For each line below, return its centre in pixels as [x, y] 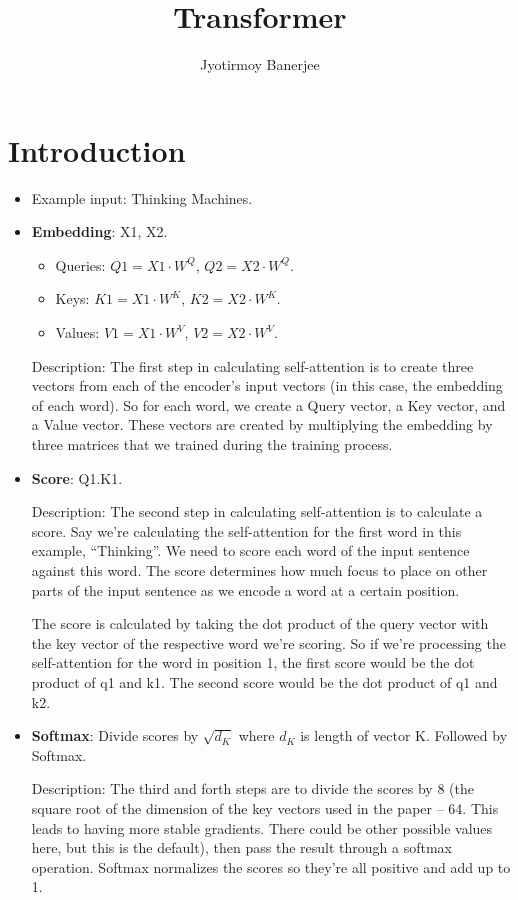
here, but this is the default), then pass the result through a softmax [242, 847]
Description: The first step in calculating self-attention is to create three [252, 365]
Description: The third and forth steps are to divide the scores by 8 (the [252, 788]
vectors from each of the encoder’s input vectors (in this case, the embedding [267, 385]
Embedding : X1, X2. [99, 231]
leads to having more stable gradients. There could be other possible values [262, 827]
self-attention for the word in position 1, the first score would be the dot [253, 662]
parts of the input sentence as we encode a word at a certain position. [245, 589]
